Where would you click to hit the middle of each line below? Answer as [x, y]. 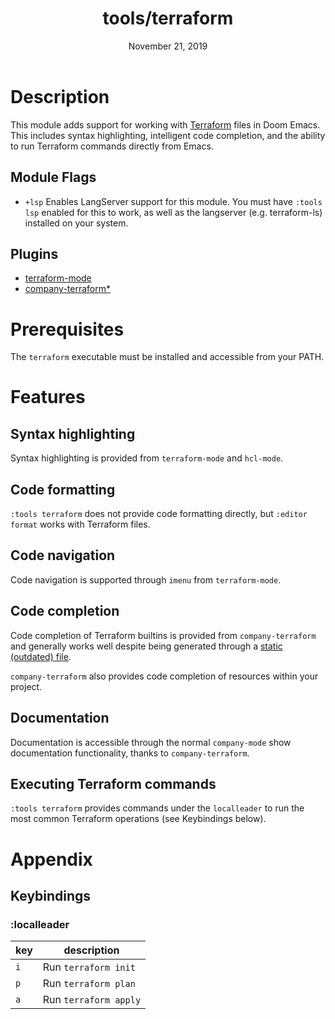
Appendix [51, 859]
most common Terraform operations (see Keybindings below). [138, 819]
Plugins [34, 253]
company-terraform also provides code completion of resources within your [164, 676]
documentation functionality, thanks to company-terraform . [130, 753]
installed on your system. [76, 223]
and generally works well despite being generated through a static [146, 646]
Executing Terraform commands [113, 783]
